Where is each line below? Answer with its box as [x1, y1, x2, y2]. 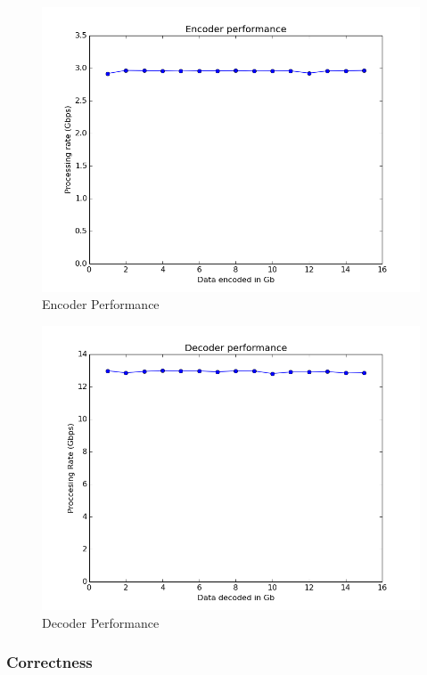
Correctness [6, 651, 93, 673]
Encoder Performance [42, 295, 160, 313]
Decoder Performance [42, 613, 160, 631]
